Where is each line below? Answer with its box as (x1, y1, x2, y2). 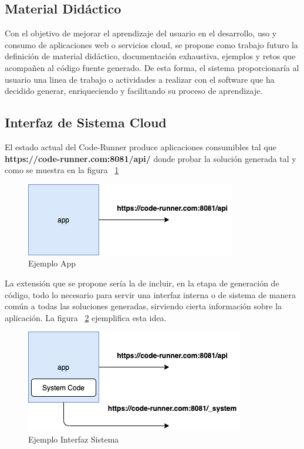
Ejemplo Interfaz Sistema (28, 433, 119, 445)
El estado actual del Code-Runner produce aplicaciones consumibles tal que (5, 140, 276, 153)
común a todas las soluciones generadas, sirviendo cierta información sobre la (5, 300, 282, 312)
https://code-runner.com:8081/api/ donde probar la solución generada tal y (5, 152, 296, 164)
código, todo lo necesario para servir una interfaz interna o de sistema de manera (5, 288, 296, 301)
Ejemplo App (28, 257, 76, 269)
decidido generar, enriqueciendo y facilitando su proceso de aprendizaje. (5, 85, 263, 97)
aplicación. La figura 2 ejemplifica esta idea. (5, 311, 167, 323)
